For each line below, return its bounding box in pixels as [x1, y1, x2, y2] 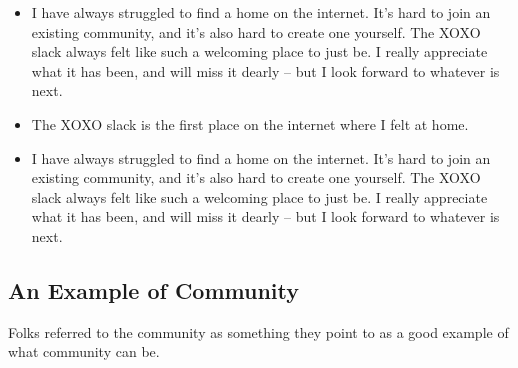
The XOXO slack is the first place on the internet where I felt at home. [31, 113, 469, 134]
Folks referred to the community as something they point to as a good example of [8, 321, 509, 342]
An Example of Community [8, 274, 299, 305]
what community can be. [8, 341, 160, 362]
